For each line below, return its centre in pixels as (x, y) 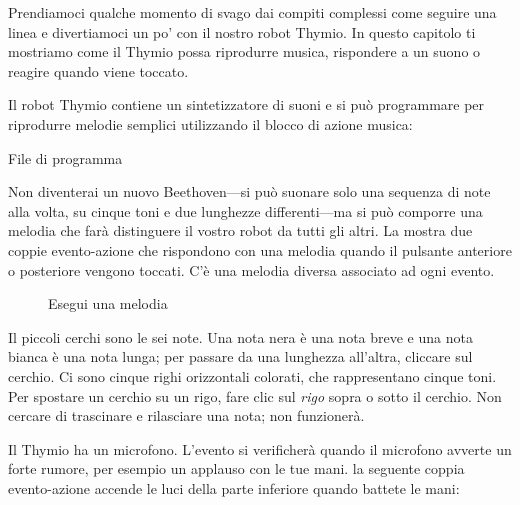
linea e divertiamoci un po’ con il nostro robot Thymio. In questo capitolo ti (242, 31)
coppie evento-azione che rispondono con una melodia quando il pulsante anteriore (260, 249)
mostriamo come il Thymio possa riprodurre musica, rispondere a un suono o (244, 51)
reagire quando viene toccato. (98, 70)
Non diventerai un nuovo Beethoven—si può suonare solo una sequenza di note (249, 191)
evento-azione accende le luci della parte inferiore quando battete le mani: (234, 487)
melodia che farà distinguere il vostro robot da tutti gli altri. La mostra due (240, 230)
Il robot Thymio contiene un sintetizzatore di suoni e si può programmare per (246, 104)
